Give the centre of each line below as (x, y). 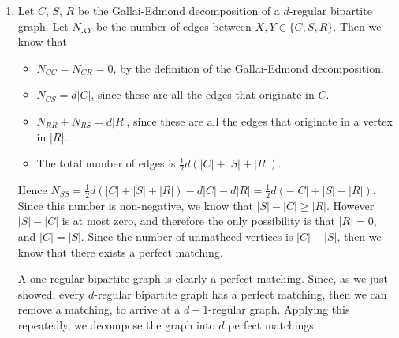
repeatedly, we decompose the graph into (116, 324)
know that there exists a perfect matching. (120, 252)
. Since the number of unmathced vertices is (187, 236)
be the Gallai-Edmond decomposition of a (179, 10)
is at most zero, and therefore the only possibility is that (198, 221)
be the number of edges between (174, 26)
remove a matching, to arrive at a (99, 309)
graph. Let (43, 26)
